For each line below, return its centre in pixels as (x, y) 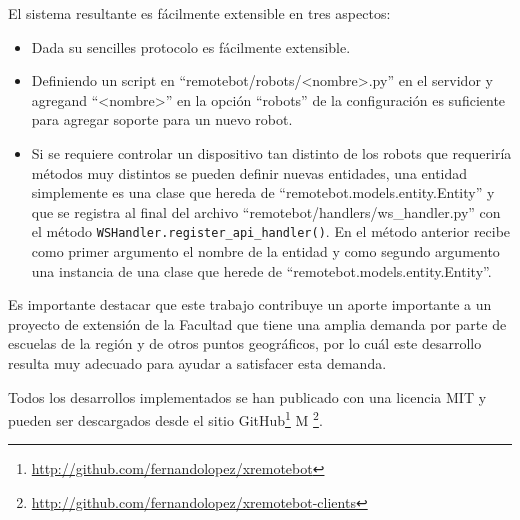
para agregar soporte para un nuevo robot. (162, 119)
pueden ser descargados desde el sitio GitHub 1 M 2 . (165, 418)
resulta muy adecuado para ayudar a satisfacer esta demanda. (197, 362)
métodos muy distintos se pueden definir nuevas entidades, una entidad (249, 172)
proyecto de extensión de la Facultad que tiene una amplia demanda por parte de (257, 323)
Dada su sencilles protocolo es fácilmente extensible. (191, 46)
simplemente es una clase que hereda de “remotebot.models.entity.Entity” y (263, 192)
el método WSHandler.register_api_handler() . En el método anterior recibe (271, 231)
